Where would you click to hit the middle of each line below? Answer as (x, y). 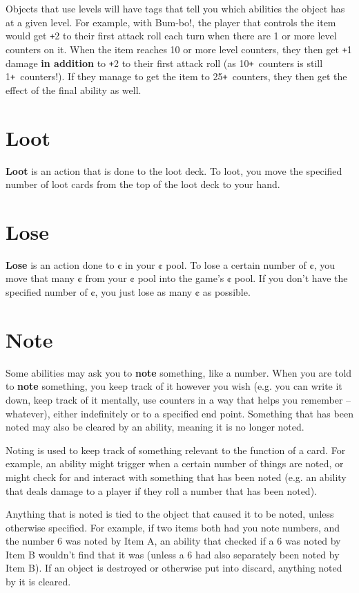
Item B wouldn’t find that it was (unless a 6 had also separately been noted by (173, 554)
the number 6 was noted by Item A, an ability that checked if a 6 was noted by (173, 541)
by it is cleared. (38, 582)
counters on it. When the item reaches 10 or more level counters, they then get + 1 (179, 49)
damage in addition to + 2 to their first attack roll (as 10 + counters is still (164, 63)
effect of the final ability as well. (74, 90)
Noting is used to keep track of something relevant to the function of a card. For (176, 450)
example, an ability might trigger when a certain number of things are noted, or (175, 463)
